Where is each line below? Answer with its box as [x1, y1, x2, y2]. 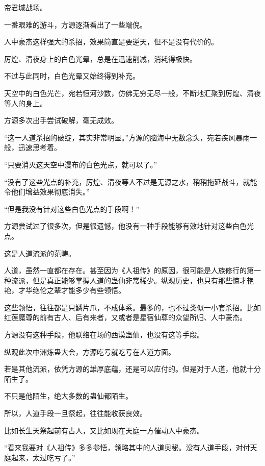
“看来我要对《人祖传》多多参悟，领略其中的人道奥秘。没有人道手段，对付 [4, 442, 250, 453]
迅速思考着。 [18, 142, 61, 153]
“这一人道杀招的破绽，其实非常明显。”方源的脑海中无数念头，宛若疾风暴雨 [4, 132, 250, 142]
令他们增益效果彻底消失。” [4, 186, 90, 197]
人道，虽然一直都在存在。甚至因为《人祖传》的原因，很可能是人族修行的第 [4, 265, 254, 276]
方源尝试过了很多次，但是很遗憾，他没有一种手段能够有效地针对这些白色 [4, 220, 247, 231]
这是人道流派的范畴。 [4, 248, 75, 258]
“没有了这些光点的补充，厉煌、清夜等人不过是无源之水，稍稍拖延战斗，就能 [4, 176, 257, 187]
